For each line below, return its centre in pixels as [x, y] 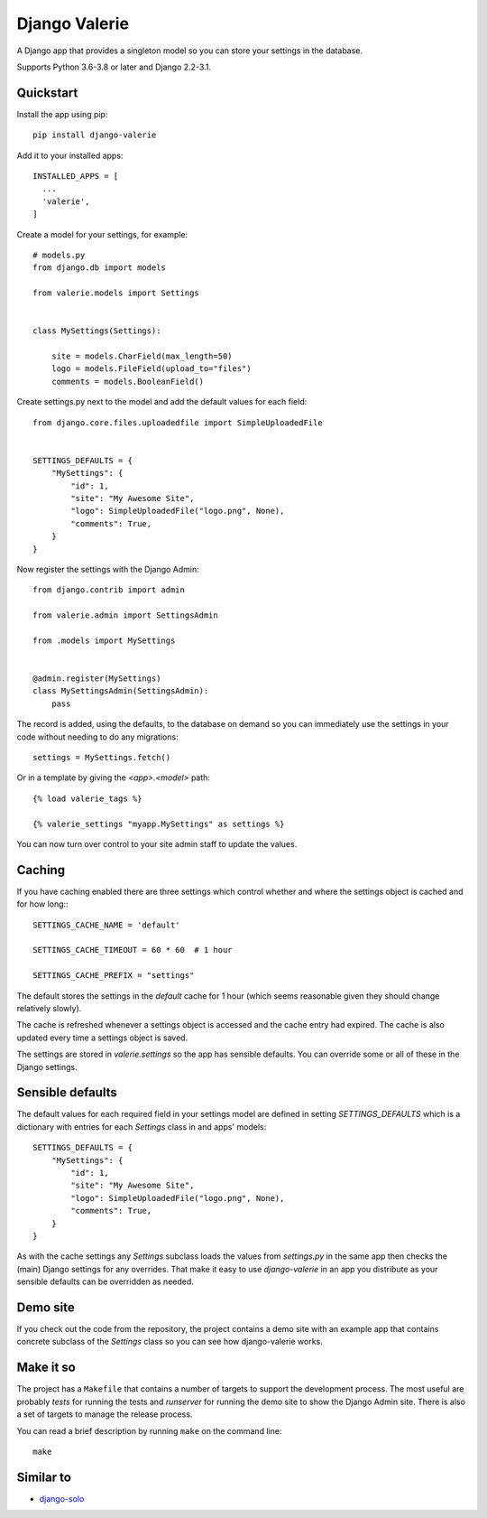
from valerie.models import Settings [116, 293]
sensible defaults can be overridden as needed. [105, 1281]
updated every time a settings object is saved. [102, 1038]
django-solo [62, 1498]
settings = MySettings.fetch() [102, 758]
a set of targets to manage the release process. [105, 1414]
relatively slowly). [49, 1009]
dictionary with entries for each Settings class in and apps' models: [142, 1127]
